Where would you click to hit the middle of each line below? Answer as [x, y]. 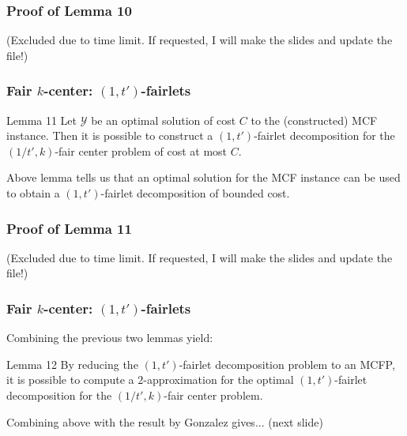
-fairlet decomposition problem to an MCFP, [287, 364]
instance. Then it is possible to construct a [110, 135]
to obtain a [33, 193]
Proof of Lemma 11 [69, 228]
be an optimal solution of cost [164, 120]
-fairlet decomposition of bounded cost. [195, 193]
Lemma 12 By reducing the [72, 364]
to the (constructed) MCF [314, 120]
